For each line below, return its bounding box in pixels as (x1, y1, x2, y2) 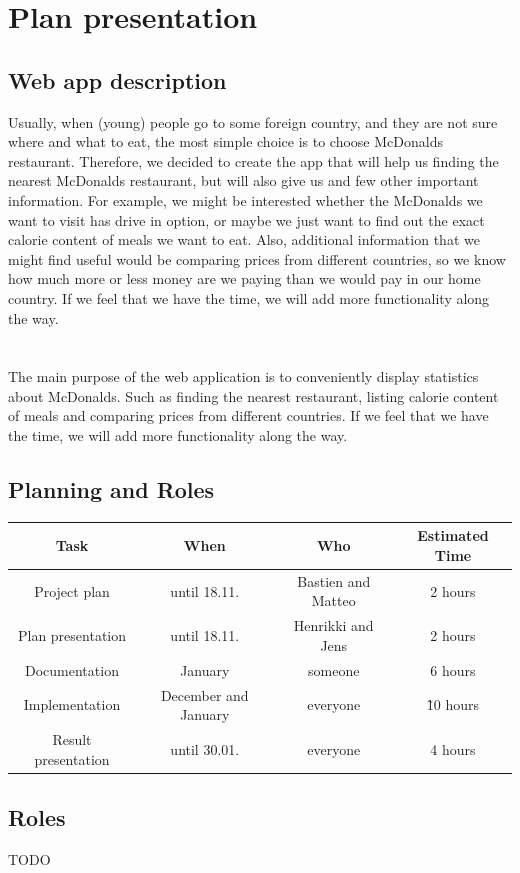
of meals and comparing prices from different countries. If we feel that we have (8, 405, 489, 426)
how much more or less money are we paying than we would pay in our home (8, 268, 481, 289)
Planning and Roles (8, 474, 215, 505)
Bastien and (297, 570, 371, 591)
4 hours (430, 738, 476, 759)
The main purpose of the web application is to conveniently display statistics (8, 366, 479, 387)
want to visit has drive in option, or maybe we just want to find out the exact (8, 209, 485, 230)
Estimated (417, 525, 489, 546)
